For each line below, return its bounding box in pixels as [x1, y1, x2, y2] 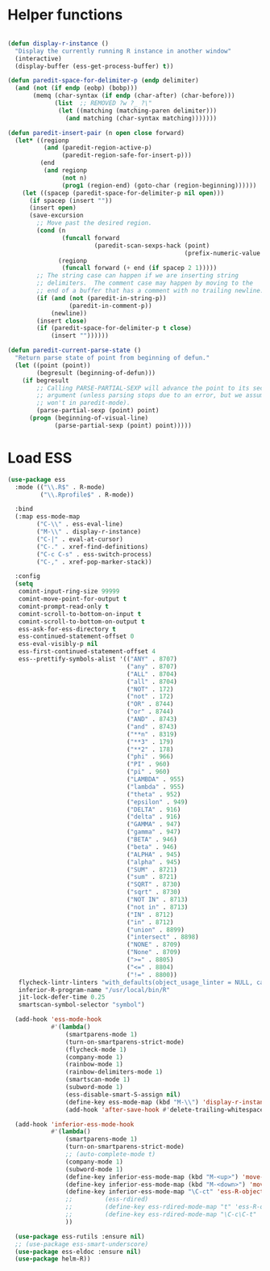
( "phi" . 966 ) [127, 753, 174, 761]
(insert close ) [36, 317, 88, 325]
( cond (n [36, 226, 66, 235]
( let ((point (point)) [15, 361, 91, 369]
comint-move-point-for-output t [18, 595, 127, 603]
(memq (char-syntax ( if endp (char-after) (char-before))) [32, 91, 235, 100]
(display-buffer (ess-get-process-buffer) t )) [15, 62, 174, 70]
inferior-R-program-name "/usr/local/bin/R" [18, 986, 171, 994]
